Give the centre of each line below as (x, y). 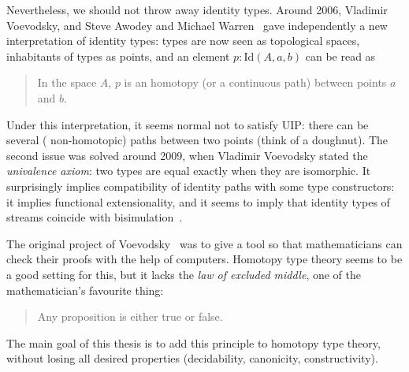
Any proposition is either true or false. (130, 316)
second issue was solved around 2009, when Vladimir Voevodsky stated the (187, 155)
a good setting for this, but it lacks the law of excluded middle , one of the (184, 274)
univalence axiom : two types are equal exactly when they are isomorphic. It (189, 171)
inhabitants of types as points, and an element (118, 56)
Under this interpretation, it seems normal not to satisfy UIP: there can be (188, 124)
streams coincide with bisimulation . (95, 217)
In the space (67, 82)
